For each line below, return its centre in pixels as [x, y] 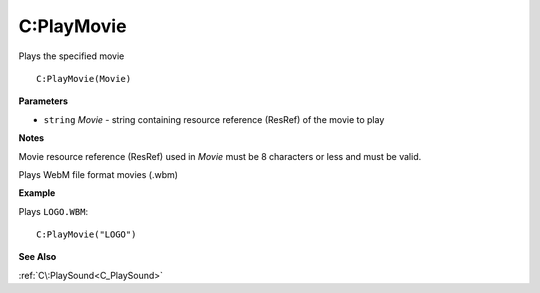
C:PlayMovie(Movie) [84, 78]
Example [37, 193]
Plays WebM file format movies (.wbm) [98, 174]
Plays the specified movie [71, 56]
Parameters [43, 101]
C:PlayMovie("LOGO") [86, 234]
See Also [37, 257]
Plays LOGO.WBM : [53, 211]
